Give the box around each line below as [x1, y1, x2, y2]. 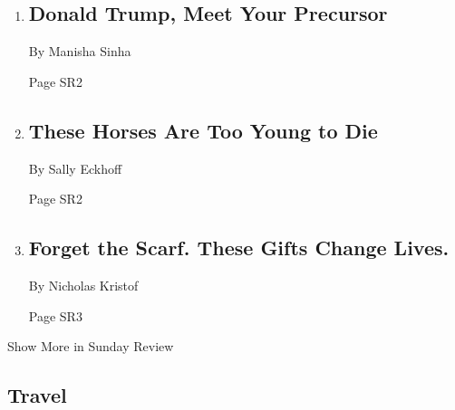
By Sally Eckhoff [28, 158, 122, 177]
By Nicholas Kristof [28, 275, 139, 294]
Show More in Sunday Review [7, 337, 174, 356]
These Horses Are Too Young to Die [28, 116, 378, 144]
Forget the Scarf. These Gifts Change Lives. [28, 234, 450, 262]
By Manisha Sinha [28, 42, 131, 61]
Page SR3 [28, 306, 82, 325]
